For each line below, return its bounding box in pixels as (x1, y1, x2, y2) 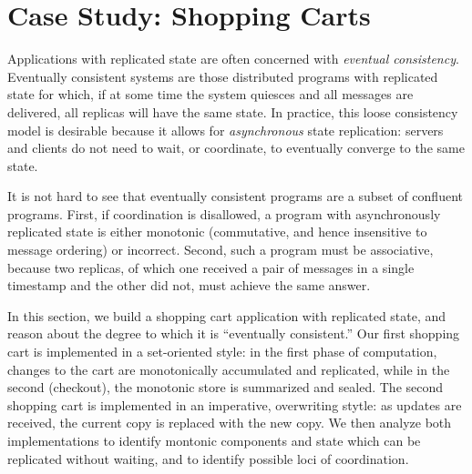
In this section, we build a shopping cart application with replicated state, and (7, 306, 446, 325)
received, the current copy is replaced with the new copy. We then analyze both (7, 413, 452, 432)
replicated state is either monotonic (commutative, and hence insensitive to (7, 222, 427, 241)
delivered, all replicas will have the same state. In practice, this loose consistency (7, 102, 458, 121)
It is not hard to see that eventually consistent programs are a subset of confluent (7, 187, 463, 206)
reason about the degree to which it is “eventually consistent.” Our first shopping (7, 324, 460, 343)
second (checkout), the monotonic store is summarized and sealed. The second (7, 378, 444, 397)
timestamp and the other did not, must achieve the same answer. (7, 276, 371, 295)
